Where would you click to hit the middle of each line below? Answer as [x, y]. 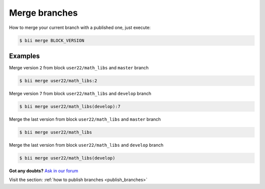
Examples [25, 56]
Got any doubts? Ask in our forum [44, 171]
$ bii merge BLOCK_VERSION [52, 40]
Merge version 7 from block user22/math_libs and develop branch [80, 94]
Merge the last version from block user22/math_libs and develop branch [86, 145]
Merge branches [43, 13]
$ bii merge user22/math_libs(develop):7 [70, 106]
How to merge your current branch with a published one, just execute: [80, 27]
